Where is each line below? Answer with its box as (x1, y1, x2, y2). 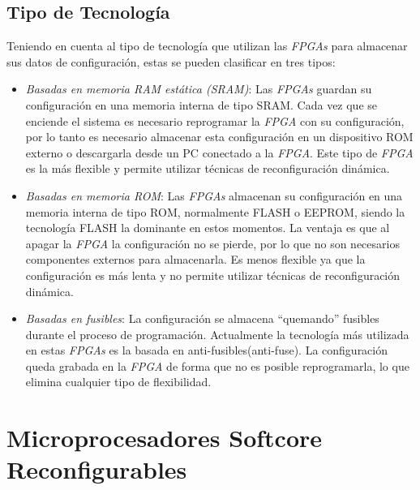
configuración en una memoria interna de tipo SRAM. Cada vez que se (25, 96, 378, 113)
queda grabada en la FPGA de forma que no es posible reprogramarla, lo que (25, 357, 409, 374)
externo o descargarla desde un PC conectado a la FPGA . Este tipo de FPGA (25, 144, 414, 161)
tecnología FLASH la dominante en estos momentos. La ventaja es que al (25, 219, 390, 236)
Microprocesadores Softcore (6, 421, 323, 454)
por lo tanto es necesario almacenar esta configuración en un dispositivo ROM (25, 128, 414, 145)
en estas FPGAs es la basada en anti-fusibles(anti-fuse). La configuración (25, 342, 388, 359)
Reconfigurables (6, 453, 187, 486)
